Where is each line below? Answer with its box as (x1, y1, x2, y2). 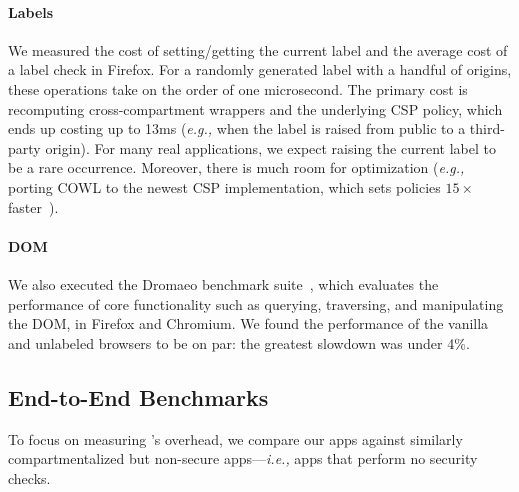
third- (469, 118, 505, 139)
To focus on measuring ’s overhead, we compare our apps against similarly (8, 428, 463, 449)
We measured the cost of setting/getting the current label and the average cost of (8, 39, 508, 60)
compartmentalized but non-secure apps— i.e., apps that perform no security (8, 448, 478, 469)
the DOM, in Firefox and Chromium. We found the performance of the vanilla (8, 313, 489, 334)
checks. (8, 467, 51, 488)
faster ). (8, 196, 59, 217)
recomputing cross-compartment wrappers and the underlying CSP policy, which (8, 98, 503, 119)
